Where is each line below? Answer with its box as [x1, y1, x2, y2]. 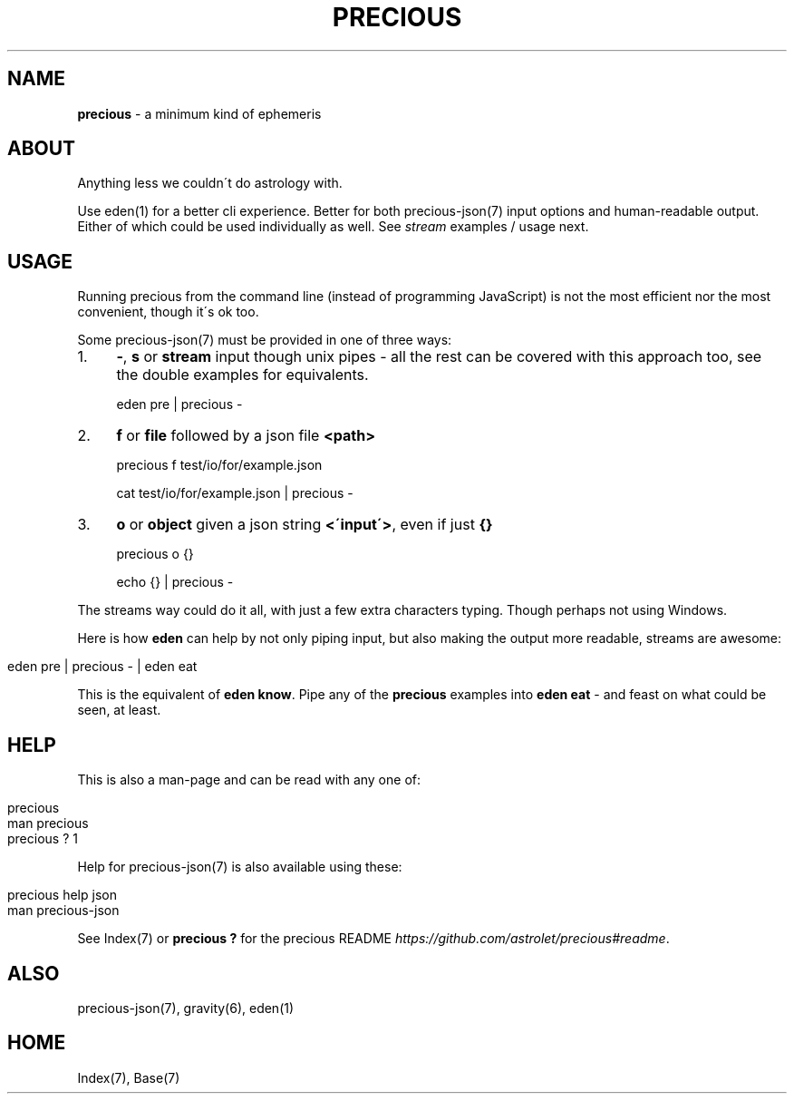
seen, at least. [77, 702, 161, 718]
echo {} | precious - [116, 574, 234, 590]
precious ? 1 [7, 831, 78, 847]
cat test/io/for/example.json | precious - [116, 485, 353, 502]
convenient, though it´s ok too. [77, 304, 259, 320]
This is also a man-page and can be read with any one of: [77, 772, 421, 788]
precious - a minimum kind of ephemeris [77, 105, 322, 122]
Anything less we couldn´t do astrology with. [77, 175, 343, 191]
